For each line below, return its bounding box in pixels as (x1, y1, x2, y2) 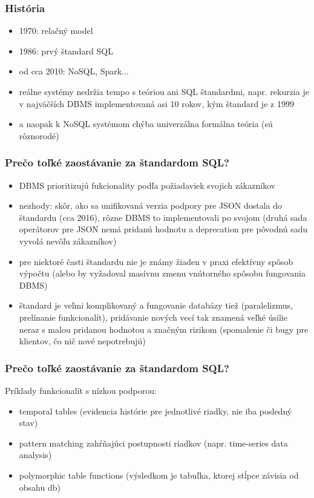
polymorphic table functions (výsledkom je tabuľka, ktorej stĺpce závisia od (19, 468, 299, 481)
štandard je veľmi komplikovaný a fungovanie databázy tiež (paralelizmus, (19, 299, 293, 312)
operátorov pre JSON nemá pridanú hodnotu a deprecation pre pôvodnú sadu (19, 223, 308, 235)
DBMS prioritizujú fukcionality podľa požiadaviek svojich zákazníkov (19, 179, 276, 191)
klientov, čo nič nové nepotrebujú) (19, 335, 146, 347)
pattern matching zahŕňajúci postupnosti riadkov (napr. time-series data (19, 436, 288, 449)
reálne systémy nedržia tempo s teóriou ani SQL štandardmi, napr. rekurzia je (19, 85, 309, 97)
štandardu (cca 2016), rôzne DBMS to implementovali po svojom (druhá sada (19, 211, 307, 223)
